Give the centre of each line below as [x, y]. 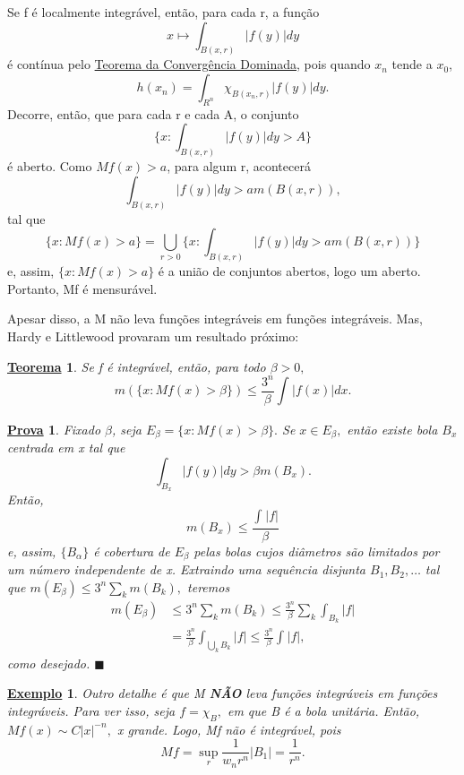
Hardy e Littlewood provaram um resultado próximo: [153, 336]
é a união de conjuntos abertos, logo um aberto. [289, 271]
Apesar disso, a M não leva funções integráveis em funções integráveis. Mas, [215, 319]
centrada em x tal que [66, 448]
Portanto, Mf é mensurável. [82, 288]
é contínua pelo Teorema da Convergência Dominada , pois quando [189, 64]
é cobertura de [132, 551]
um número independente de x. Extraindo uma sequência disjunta [186, 569]
